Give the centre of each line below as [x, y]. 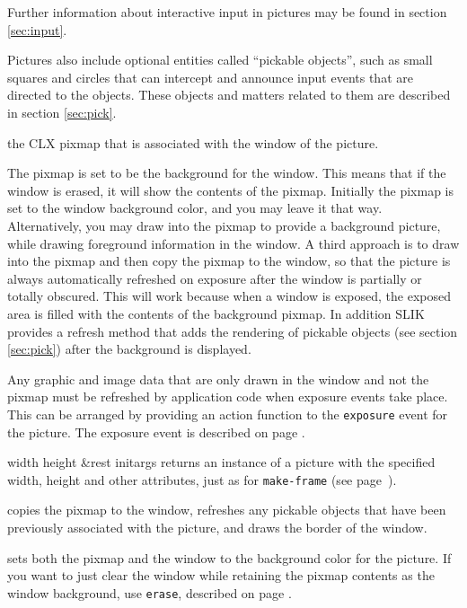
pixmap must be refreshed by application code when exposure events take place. [228, 397]
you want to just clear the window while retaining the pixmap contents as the [221, 575]
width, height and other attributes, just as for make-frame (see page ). [202, 479]
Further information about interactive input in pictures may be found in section [227, 12]
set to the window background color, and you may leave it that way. [195, 208]
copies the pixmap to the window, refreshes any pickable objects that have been [227, 510]
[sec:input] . [37, 29]
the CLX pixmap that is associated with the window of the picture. [193, 142]
